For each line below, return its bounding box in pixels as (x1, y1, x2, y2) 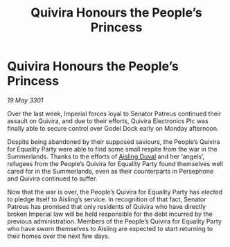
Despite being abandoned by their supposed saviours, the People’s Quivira (7, 137, 220, 146)
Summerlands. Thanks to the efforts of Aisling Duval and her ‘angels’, (7, 152, 205, 161)
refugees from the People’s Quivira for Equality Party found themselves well (7, 159, 224, 167)
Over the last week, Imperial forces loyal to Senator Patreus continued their (7, 109, 222, 118)
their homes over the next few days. (7, 232, 110, 240)
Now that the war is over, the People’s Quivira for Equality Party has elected (7, 187, 223, 196)
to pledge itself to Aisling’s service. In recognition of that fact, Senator (7, 195, 206, 203)
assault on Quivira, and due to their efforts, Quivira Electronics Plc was (7, 116, 209, 125)
